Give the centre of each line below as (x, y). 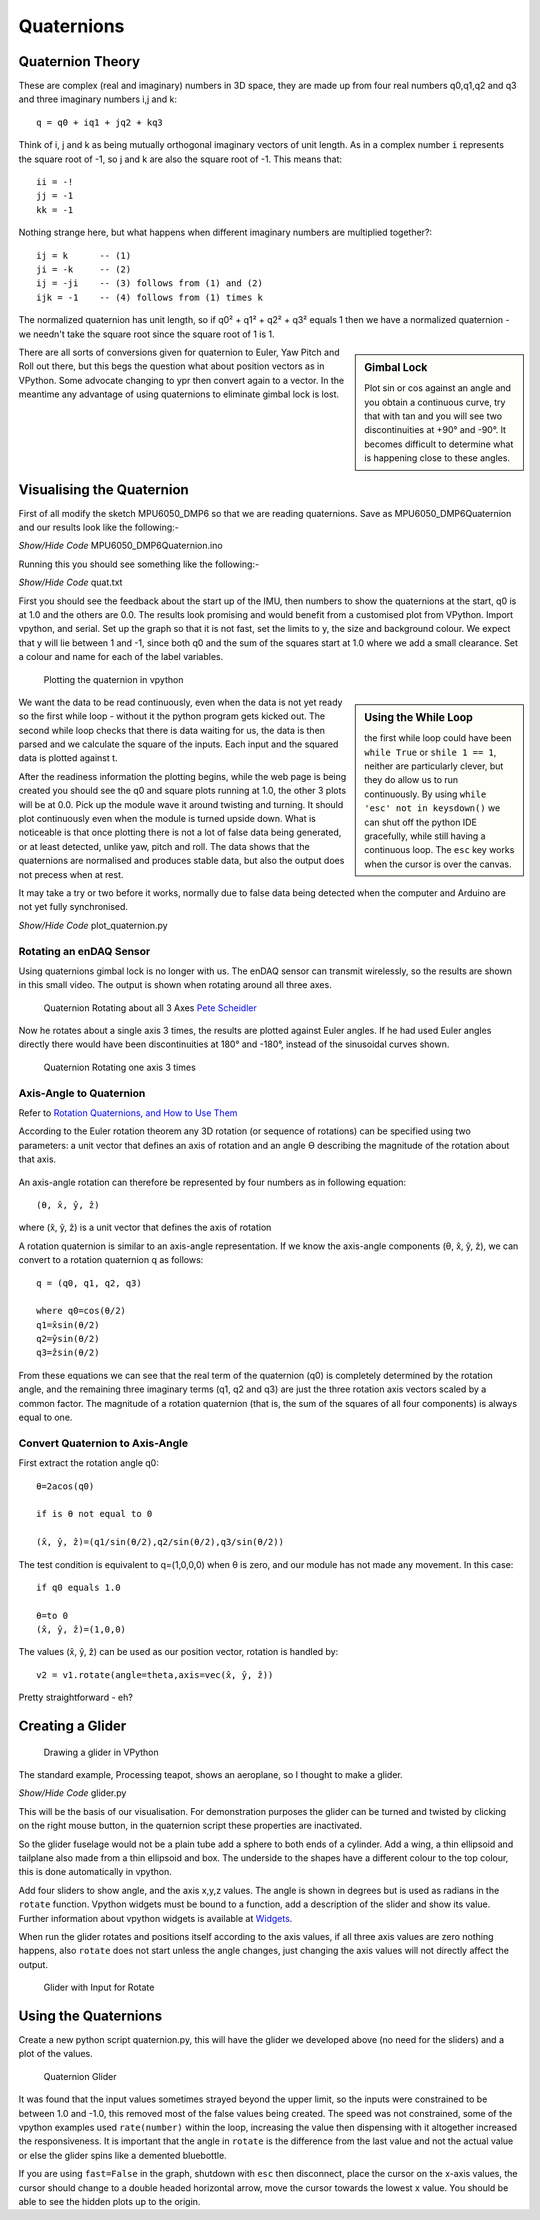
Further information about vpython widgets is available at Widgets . (155, 1918)
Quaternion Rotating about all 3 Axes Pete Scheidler (150, 1007)
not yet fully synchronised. (73, 907)
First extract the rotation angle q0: (88, 1463)
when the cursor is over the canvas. (438, 864)
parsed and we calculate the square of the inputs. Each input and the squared (178, 744)
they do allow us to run (411, 780)
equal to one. (45, 1417)
